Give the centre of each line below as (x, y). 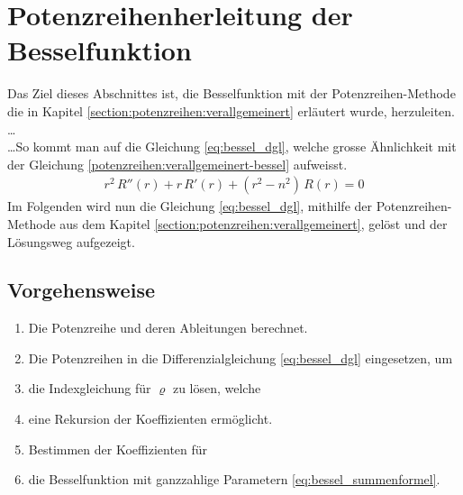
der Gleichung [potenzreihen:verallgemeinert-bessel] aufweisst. (177, 164)
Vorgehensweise (81, 290)
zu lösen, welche (217, 388)
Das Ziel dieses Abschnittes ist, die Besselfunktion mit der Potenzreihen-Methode (231, 93)
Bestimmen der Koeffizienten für (118, 449)
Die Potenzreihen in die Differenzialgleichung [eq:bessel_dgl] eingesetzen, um (241, 357)
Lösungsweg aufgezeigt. (71, 241)
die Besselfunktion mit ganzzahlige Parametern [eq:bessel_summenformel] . (234, 479)
